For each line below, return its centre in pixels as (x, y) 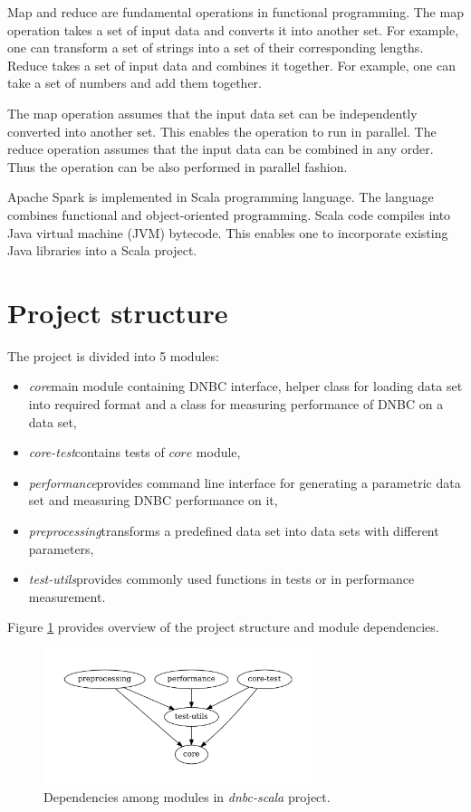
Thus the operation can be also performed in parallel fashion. (178, 166)
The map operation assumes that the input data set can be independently (212, 113)
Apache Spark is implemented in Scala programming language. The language (221, 197)
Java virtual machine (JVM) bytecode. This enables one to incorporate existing (228, 232)
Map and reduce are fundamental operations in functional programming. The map (235, 12)
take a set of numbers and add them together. (135, 83)
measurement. (67, 596)
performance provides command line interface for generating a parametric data (245, 482)
